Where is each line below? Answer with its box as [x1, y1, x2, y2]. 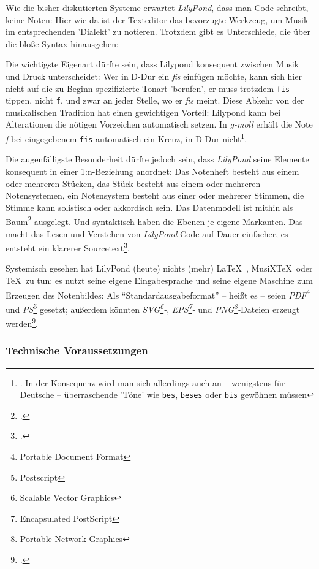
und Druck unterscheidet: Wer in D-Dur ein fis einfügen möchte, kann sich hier [6, 69, 302, 82]
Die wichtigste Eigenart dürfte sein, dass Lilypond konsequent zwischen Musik [6, 58, 299, 71]
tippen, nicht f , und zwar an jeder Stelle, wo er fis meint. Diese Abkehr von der [6, 94, 304, 107]
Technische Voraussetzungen [6, 343, 148, 358]
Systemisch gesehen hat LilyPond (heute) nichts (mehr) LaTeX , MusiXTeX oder [6, 262, 313, 275]
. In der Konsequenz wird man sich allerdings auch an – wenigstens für [20, 376, 285, 389]
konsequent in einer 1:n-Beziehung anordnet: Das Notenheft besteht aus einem [6, 164, 299, 177]
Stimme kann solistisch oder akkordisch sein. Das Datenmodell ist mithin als [6, 200, 293, 213]
